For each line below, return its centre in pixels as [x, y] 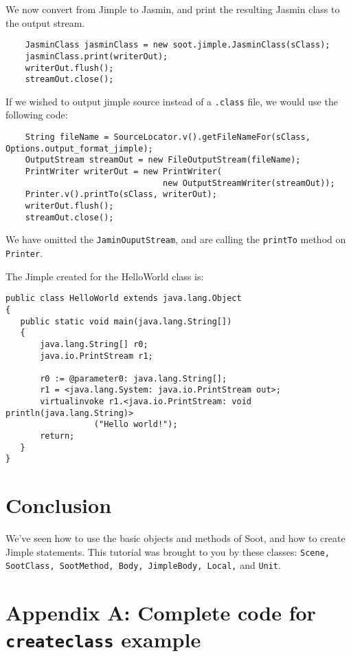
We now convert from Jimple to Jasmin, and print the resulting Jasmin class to [173, 9]
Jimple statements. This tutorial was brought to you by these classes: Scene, [168, 551]
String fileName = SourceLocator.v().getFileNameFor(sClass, [168, 137]
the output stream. [45, 22]
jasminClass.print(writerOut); [97, 56]
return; [57, 436]
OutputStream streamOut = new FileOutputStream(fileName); [163, 160]
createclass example [103, 639]
